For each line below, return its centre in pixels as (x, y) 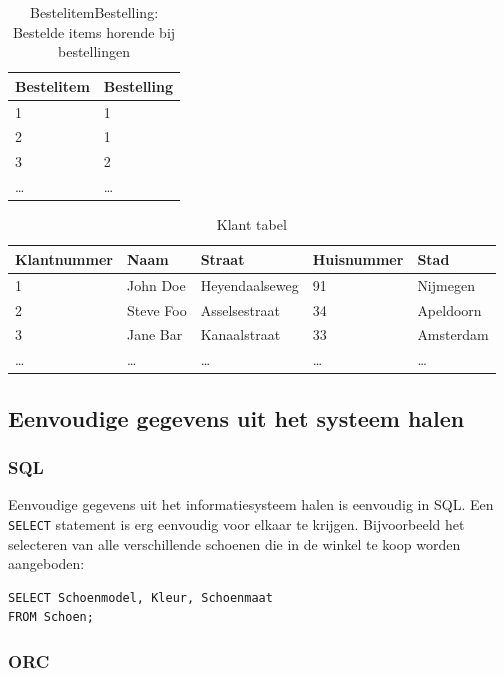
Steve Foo (156, 309)
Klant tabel (251, 224)
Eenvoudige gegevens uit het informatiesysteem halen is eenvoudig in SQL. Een (251, 504)
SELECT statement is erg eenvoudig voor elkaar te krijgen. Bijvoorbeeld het (236, 523)
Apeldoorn (449, 309)
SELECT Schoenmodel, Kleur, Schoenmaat (140, 597)
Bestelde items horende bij (94, 31)
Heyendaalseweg (249, 284)
